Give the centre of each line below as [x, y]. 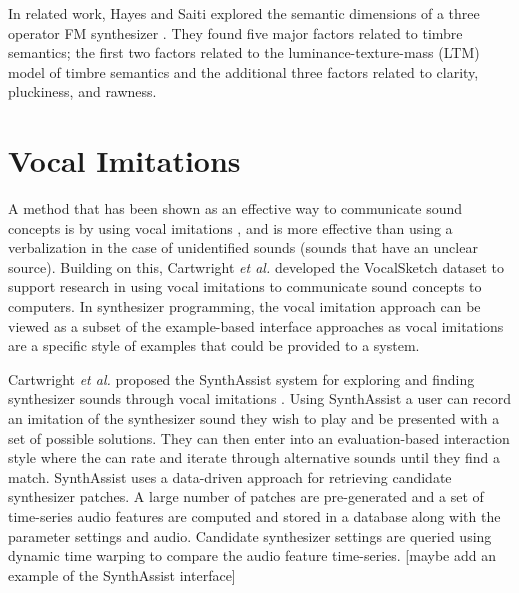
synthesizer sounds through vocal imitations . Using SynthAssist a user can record [260, 398]
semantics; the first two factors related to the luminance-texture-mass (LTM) [244, 52]
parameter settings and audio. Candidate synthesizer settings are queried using [250, 535]
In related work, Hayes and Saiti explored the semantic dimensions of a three [244, 13]
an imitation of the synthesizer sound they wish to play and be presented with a [254, 418]
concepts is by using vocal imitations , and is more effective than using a [230, 227]
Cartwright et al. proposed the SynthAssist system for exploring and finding [241, 378]
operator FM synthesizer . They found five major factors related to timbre [235, 32]
